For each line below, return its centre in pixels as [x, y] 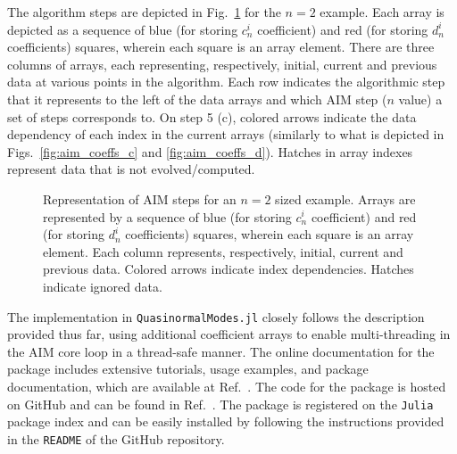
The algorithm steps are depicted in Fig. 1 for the [144, 12]
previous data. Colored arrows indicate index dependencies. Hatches [228, 269]
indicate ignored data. [103, 286]
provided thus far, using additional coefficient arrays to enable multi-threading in [229, 334]
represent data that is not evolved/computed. [131, 169]
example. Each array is [382, 12]
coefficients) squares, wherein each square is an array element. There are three [221, 47]
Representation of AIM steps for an [140, 198]
